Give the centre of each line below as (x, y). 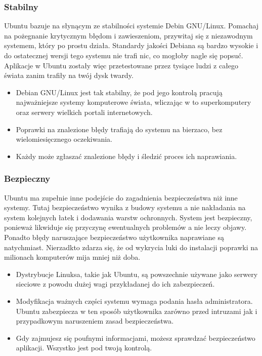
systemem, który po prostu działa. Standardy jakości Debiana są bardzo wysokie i (131, 45)
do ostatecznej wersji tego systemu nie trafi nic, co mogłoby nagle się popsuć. (124, 55)
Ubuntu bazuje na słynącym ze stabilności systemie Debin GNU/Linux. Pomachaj (132, 26)
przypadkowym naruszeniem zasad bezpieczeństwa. (95, 321)
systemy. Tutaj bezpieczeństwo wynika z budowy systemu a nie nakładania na (125, 207)
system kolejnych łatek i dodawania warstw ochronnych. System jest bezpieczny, (128, 217)
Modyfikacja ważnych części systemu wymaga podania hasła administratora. (134, 301)
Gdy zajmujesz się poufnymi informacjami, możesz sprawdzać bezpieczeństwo (136, 338)
